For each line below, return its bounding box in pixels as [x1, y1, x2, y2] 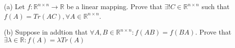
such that [201, 1, 230, 11]
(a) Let [4, 1, 25, 11]
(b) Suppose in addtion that [4, 27, 88, 37]
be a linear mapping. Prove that [66, 1, 162, 11]
